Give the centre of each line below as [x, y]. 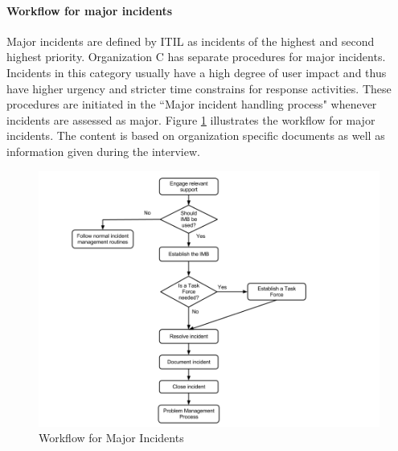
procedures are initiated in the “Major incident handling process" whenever [192, 104]
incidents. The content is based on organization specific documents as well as [196, 135]
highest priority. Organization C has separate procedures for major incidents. [196, 57]
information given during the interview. [103, 151]
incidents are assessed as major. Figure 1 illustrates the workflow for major [191, 119]
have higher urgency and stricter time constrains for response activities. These [199, 88]
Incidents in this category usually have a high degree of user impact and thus [197, 72]
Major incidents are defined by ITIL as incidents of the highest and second [191, 41]
